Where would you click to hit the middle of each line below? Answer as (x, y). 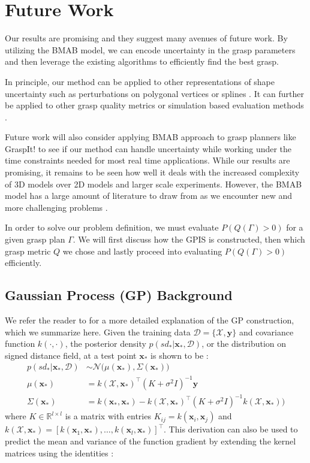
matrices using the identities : (59, 453)
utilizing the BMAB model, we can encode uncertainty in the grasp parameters (150, 49)
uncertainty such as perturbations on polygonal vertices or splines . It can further (154, 93)
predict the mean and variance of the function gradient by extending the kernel (151, 441)
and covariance (266, 332)
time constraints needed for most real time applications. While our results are (148, 160)
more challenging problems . (56, 207)
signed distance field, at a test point (71, 355)
